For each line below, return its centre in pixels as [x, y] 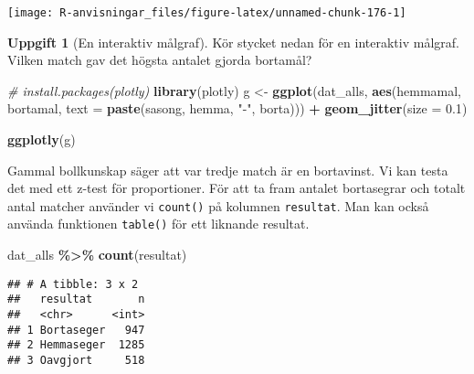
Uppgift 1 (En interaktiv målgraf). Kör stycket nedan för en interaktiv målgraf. [233, 42]
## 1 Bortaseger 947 [76, 330]
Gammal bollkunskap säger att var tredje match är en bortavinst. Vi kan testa [228, 170]
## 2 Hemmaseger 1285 [76, 345]
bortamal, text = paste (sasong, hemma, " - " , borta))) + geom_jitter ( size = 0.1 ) [237, 108]
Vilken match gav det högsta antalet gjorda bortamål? [160, 60]
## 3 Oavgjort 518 [76, 360]
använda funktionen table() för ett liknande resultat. [158, 224]
